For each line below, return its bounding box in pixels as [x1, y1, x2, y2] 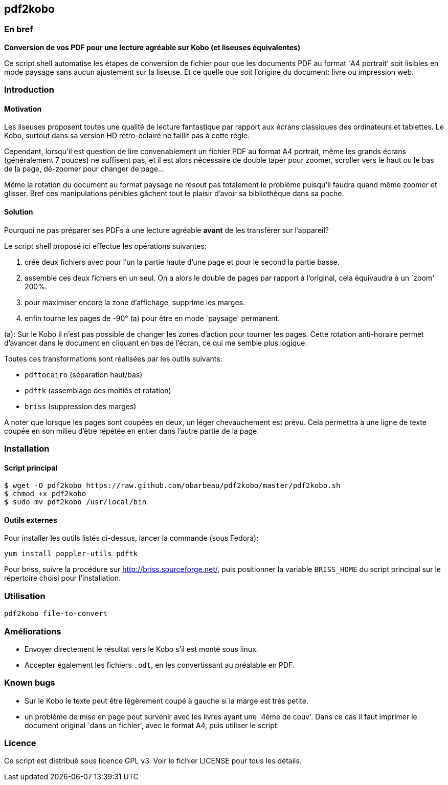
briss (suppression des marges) [25, 401, 137, 411]
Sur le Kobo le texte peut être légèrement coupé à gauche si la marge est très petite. [25, 696, 308, 705]
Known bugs [4, 677, 55, 688]
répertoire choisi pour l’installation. [4, 574, 121, 583]
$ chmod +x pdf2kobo [4, 490, 86, 498]
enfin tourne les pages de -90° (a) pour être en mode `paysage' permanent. [25, 313, 280, 323]
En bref [4, 24, 33, 35]
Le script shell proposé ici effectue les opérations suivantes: [4, 241, 207, 250]
